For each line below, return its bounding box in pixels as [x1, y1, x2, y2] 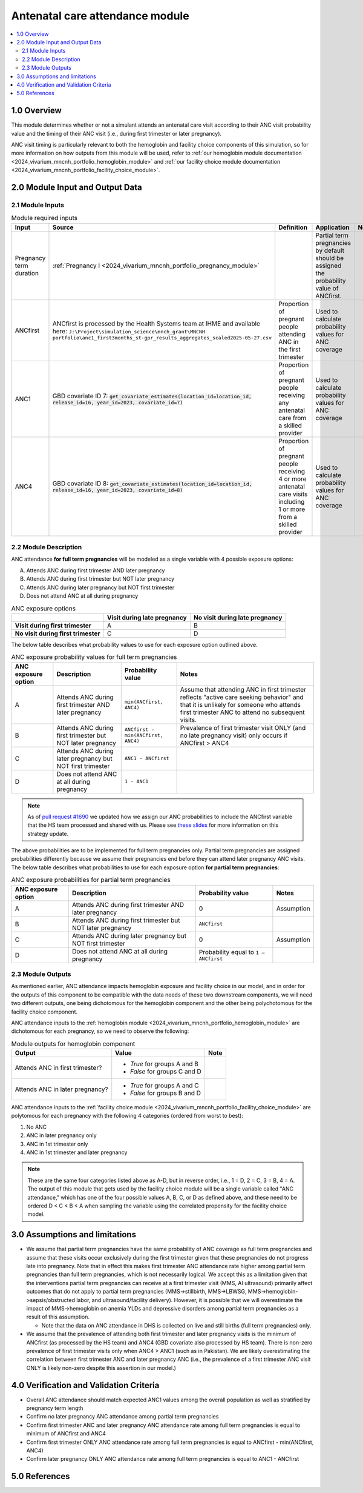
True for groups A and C [130, 1081, 199, 1090]
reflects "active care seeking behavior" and [180, 693, 304, 701]
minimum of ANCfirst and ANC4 [26, 1430, 106, 1437]
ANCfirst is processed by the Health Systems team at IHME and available [52, 319, 260, 328]
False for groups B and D [130, 1089, 201, 1097]
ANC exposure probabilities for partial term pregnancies [11, 876, 171, 884]
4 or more [278, 475, 307, 483]
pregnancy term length [26, 1404, 83, 1412]
